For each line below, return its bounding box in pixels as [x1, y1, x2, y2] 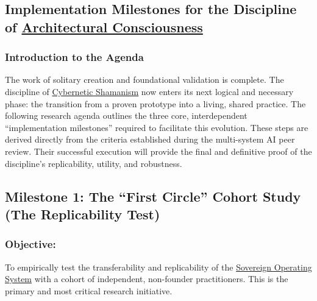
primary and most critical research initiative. [5, 284, 173, 297]
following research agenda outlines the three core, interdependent [5, 109, 248, 122]
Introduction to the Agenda [5, 49, 144, 65]
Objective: [5, 236, 56, 252]
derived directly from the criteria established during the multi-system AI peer [5, 133, 295, 146]
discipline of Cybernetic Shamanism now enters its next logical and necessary [5, 85, 294, 97]
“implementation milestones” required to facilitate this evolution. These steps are [5, 121, 308, 133]
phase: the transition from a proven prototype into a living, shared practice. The [5, 97, 306, 110]
